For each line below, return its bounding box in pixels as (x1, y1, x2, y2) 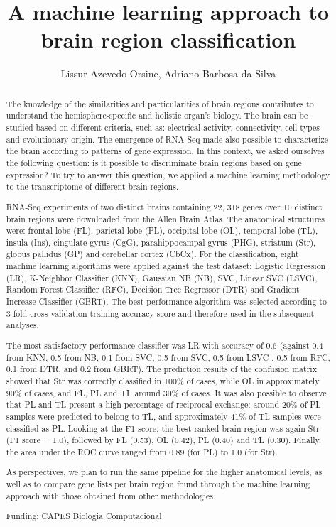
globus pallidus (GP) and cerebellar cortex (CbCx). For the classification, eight (6, 248, 299, 260)
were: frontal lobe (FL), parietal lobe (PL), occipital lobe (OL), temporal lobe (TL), (6, 224, 318, 237)
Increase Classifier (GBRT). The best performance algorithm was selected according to (6, 295, 327, 308)
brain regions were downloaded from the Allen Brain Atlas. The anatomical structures (6, 212, 325, 224)
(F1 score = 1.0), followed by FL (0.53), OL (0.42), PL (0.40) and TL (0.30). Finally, (6, 434, 322, 446)
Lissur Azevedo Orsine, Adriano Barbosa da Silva (60, 66, 276, 81)
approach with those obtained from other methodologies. (6, 489, 216, 501)
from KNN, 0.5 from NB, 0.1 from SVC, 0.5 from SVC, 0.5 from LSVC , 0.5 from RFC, (6, 351, 330, 363)
